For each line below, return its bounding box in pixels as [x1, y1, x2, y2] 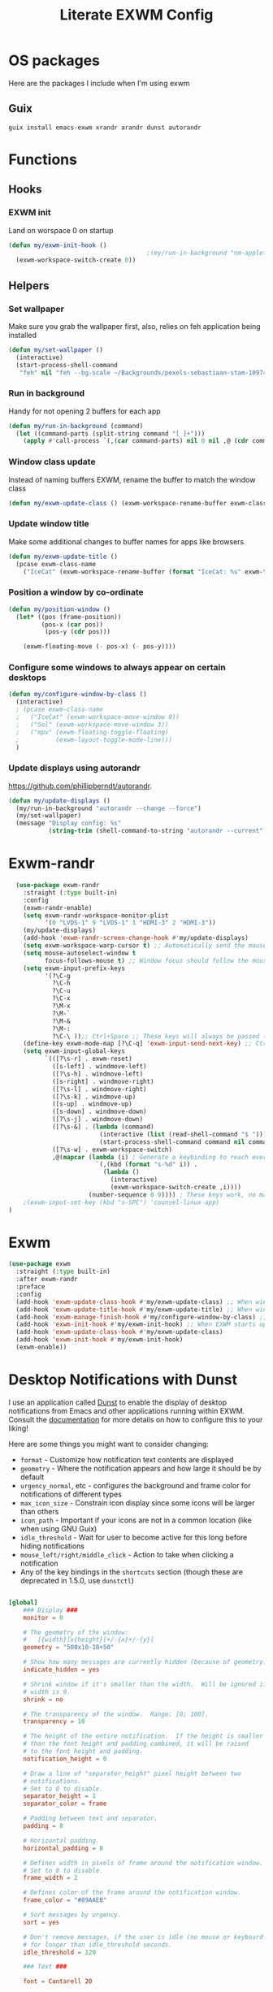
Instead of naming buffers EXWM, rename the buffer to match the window [8, 474, 256, 484]
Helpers [8, 279, 50, 292]
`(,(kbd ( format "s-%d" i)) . [95, 1160, 198, 1169]
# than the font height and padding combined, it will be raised [23, 1740, 249, 1748]
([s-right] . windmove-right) [51, 1077, 154, 1085]
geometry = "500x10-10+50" [23, 1643, 115, 1652]
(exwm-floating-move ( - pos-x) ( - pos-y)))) [23, 643, 176, 651]
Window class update [8, 457, 96, 468]
